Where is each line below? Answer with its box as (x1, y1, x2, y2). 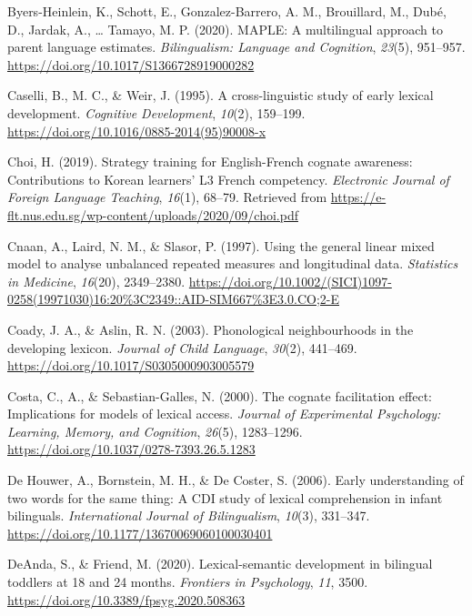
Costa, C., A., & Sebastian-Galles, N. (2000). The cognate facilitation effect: (7, 386, 432, 405)
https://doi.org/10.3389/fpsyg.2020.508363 (7, 590, 246, 609)
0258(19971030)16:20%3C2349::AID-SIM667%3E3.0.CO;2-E (7, 289, 339, 308)
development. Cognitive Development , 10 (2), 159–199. (7, 103, 306, 122)
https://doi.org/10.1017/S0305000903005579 (7, 356, 255, 375)
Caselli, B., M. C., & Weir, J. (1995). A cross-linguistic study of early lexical (7, 86, 434, 105)
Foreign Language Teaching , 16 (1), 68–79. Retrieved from (7, 187, 327, 207)
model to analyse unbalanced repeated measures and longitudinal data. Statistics (7, 254, 458, 273)
